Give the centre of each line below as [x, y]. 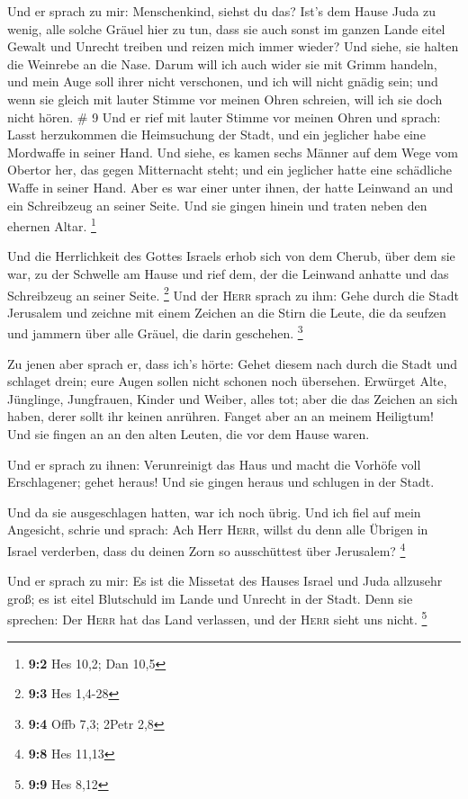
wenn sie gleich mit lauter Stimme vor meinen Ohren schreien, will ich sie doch [225, 99]
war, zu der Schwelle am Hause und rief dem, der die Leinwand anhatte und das [228, 273]
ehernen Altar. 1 [52, 224]
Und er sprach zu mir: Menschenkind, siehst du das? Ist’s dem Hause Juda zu [222, 11]
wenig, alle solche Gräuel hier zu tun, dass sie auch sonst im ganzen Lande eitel [226, 28]
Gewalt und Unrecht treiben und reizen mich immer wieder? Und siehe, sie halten [233, 46]
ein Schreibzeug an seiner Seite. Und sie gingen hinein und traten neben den [217, 205]
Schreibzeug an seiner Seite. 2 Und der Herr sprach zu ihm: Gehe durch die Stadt [233, 293]
